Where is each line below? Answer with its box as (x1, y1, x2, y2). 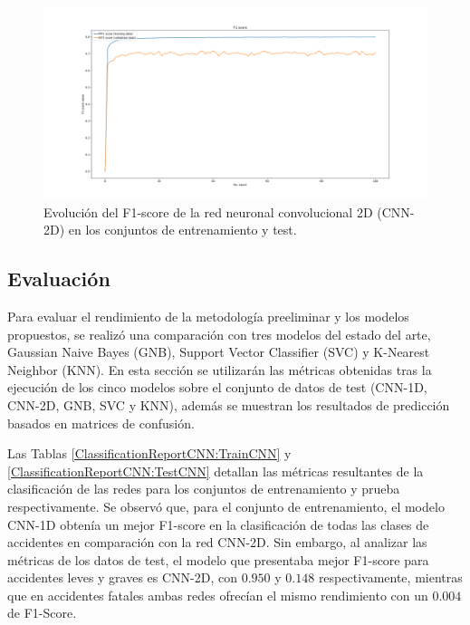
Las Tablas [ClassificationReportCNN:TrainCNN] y (7, 444, 292, 463)
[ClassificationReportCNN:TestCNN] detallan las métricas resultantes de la (7, 461, 424, 480)
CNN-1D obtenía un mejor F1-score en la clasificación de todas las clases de (7, 514, 429, 534)
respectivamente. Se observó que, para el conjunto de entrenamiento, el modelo (7, 496, 445, 515)
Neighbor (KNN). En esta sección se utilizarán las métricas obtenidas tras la (7, 360, 432, 379)
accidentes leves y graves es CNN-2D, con (7, 568, 238, 587)
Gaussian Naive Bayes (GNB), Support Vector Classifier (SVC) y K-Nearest (7, 342, 430, 361)
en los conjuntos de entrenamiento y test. (68, 220, 297, 239)
